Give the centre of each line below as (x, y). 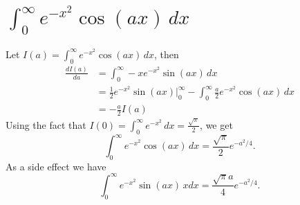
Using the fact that (46, 124)
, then (166, 54)
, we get (216, 124)
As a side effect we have (56, 166)
